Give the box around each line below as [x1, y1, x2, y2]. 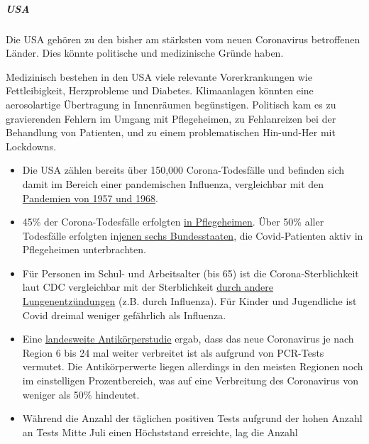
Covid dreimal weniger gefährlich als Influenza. [22, 307, 226, 322]
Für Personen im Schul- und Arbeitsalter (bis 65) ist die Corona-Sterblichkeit [22, 265, 359, 280]
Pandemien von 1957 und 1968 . [22, 190, 158, 205]
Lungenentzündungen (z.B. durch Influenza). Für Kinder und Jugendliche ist [22, 294, 357, 309]
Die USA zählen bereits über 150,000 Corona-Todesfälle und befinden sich [22, 162, 345, 177]
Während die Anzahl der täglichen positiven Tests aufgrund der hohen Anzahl [22, 411, 363, 426]
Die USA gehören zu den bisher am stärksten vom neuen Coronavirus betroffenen [6, 31, 360, 46]
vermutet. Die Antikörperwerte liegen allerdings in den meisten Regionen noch [22, 359, 363, 374]
